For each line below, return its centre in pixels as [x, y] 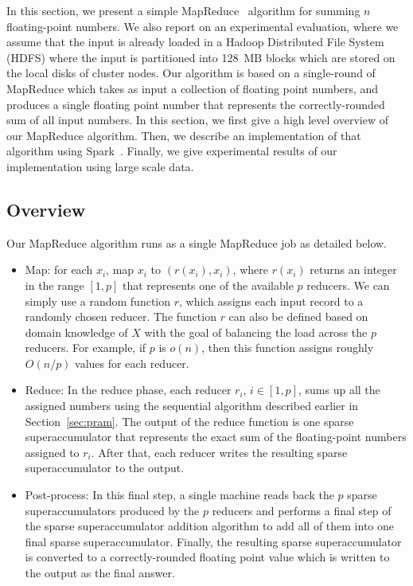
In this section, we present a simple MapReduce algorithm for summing [183, 10]
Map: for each [59, 270]
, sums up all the [339, 390]
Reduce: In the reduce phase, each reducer [128, 390]
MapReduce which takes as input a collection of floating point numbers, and [193, 88]
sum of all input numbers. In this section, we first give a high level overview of [197, 120]
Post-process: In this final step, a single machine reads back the [179, 495]
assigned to [52, 452]
